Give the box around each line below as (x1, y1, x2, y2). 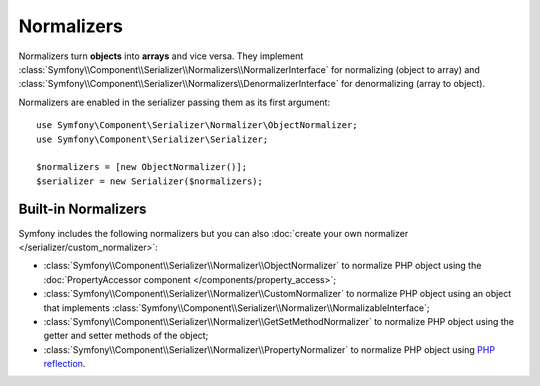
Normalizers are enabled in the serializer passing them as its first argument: (18, 96, 330, 108)
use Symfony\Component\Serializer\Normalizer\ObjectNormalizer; (36, 120, 359, 131)
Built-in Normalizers (18, 201, 147, 218)
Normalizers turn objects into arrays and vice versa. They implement (18, 50, 304, 62)
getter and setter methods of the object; (43, 330, 209, 342)
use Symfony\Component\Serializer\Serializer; (36, 133, 269, 145)
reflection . (43, 358, 86, 370)
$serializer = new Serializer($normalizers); (36, 175, 264, 187)
